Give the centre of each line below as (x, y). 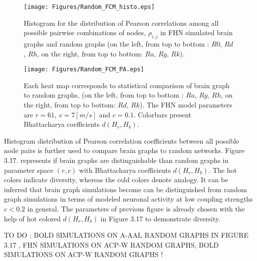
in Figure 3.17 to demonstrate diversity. (160, 218)
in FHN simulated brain (196, 32)
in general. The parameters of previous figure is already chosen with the (136, 209)
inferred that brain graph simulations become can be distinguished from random (126, 189)
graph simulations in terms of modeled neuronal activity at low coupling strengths (128, 199)
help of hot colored (32, 218)
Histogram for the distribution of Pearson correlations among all (121, 23)
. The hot (223, 170)
